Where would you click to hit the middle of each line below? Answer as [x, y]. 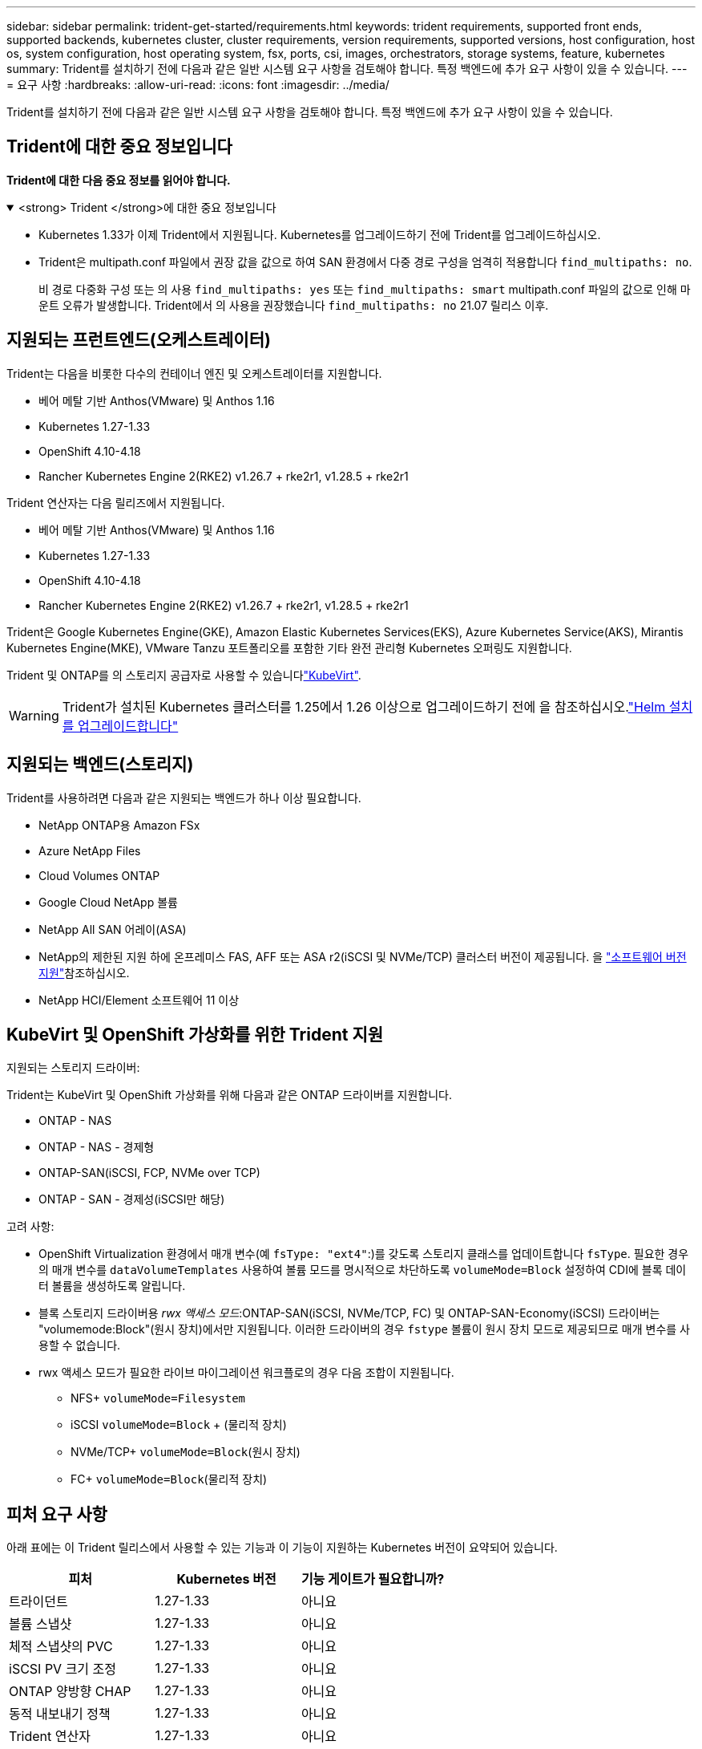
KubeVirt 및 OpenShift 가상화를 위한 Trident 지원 [195, 1034]
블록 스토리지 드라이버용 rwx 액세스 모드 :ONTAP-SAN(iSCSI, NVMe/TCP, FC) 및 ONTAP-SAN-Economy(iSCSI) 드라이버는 [349, 1313]
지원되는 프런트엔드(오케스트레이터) [139, 340]
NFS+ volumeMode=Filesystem [158, 1398]
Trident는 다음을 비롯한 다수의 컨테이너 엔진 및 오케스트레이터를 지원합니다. [194, 373]
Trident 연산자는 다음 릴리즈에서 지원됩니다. [116, 502]
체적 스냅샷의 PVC [61, 1647]
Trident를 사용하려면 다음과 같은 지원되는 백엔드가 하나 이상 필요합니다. [184, 797]
